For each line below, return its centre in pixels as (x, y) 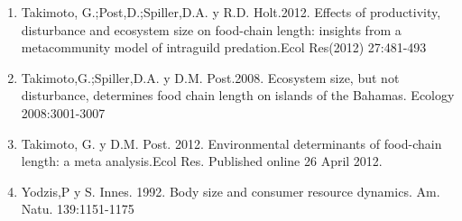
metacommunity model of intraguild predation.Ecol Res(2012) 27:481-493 (224, 47)
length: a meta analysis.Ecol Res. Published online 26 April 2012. (202, 161)
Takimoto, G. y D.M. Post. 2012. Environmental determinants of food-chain (231, 143)
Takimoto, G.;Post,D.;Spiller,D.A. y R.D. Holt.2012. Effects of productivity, (231, 12)
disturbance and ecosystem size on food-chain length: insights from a (211, 29)
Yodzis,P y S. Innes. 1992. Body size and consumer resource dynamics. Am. (231, 191)
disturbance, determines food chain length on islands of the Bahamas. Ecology (238, 95)
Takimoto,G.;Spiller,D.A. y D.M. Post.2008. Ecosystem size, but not (210, 77)
